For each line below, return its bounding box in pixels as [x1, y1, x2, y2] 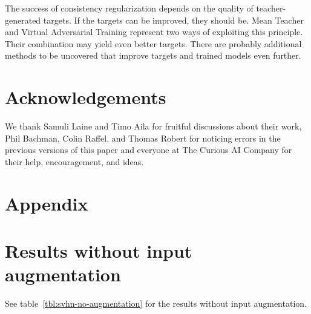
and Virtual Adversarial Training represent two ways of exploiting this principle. [5, 25, 303, 38]
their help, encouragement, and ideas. [5, 155, 144, 168]
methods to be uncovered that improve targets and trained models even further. [5, 49, 301, 62]
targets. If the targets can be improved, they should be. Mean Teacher [43, 13, 304, 26]
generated [5, 13, 41, 26]
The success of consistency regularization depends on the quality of [5, 2, 254, 14]
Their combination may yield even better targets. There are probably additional [5, 37, 302, 50]
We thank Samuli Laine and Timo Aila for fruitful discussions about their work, [5, 120, 302, 132]
